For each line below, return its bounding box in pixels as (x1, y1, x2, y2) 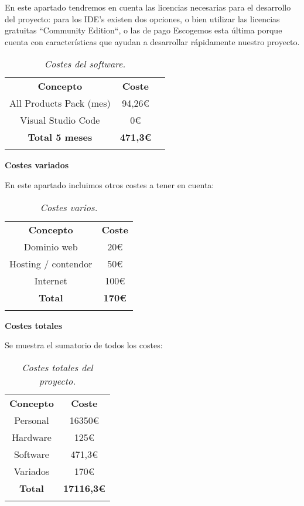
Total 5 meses (28, 130, 93, 144)
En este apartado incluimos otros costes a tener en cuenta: (5, 178, 214, 191)
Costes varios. (40, 200, 98, 214)
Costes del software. (44, 57, 126, 71)
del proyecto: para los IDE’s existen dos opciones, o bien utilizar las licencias (5, 12, 280, 25)
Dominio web (23, 239, 78, 253)
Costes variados (5, 159, 69, 171)
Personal (14, 413, 49, 427)
